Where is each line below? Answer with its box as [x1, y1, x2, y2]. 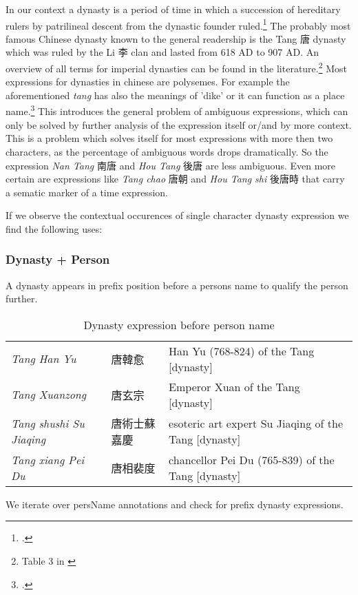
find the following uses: [6, 221, 103, 236]
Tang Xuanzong [11, 386, 87, 403]
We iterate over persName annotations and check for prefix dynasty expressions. [6, 497, 344, 511]
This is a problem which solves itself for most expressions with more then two [6, 131, 333, 145]
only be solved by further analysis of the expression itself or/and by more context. [6, 117, 352, 132]
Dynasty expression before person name [83, 316, 275, 333]
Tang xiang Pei [11, 451, 85, 468]
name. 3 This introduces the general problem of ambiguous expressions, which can [6, 102, 348, 118]
